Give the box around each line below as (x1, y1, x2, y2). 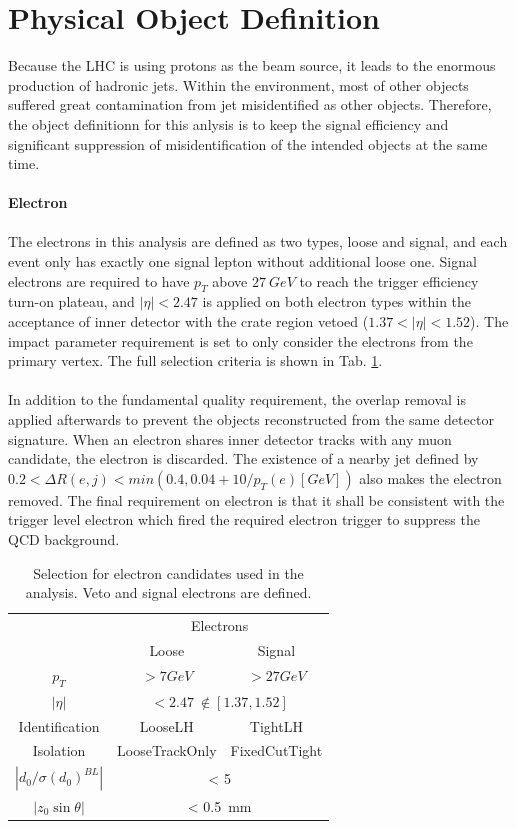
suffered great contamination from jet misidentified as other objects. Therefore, (8, 94, 492, 115)
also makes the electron (359, 467, 502, 488)
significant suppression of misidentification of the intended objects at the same (8, 133, 488, 154)
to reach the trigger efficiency (299, 270, 479, 291)
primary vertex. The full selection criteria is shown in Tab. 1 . (8, 350, 383, 371)
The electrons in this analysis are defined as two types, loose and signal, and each (8, 231, 508, 252)
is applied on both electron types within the (202, 291, 472, 312)
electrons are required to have (8, 270, 190, 291)
